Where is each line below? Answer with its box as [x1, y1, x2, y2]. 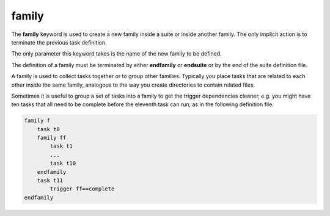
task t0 [37, 126, 61, 132]
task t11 [37, 177, 64, 184]
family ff [37, 134, 67, 142]
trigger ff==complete [50, 185, 115, 192]
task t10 [50, 160, 76, 167]
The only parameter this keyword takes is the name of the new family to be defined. [11, 50, 222, 57]
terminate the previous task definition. [11, 38, 107, 46]
